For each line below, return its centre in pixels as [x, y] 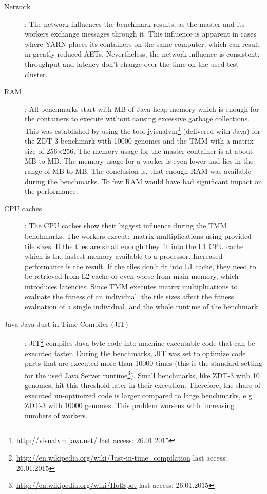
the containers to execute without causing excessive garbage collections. [137, 119]
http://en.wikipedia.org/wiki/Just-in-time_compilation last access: [122, 457]
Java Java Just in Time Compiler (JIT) [66, 323]
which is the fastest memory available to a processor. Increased [124, 256]
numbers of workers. [56, 415]
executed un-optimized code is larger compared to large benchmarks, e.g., [140, 395]
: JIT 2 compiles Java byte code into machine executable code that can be [140, 342]
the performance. [51, 191]
